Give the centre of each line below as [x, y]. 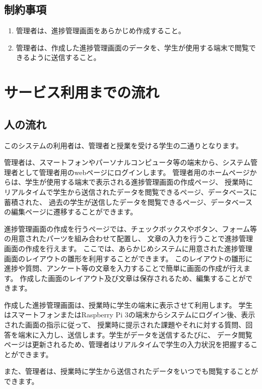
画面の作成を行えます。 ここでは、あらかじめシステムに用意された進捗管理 [128, 248]
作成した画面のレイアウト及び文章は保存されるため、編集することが [133, 278]
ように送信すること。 [65, 57]
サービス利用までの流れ [82, 92]
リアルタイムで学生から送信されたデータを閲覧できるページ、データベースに [130, 191]
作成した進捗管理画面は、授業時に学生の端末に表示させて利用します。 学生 [128, 304]
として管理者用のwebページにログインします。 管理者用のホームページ [134, 172]
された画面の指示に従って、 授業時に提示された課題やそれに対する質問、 [125, 325]
